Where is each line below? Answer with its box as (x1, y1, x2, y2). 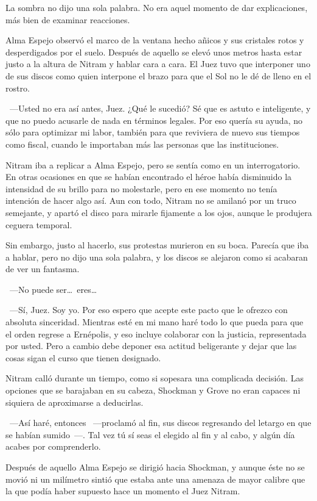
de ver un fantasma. (5, 262, 80, 275)
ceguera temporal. (5, 218, 72, 231)
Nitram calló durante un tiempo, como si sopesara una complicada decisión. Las (5, 372, 304, 384)
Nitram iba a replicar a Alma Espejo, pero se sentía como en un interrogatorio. (5, 158, 301, 171)
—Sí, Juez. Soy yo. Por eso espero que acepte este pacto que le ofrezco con (9, 303, 288, 316)
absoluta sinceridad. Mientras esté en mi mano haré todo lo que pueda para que (5, 315, 304, 328)
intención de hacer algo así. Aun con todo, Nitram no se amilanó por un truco (5, 194, 296, 207)
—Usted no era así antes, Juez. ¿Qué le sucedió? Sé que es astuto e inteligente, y (9, 102, 311, 115)
